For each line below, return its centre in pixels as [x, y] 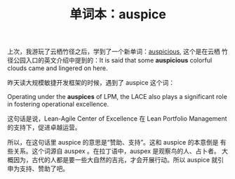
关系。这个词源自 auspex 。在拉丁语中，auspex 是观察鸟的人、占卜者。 [116, 151]
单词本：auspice [118, 14]
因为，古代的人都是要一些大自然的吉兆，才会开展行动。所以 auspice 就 [115, 160]
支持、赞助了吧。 [44, 168]
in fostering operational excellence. [58, 104]
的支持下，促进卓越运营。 [44, 128]
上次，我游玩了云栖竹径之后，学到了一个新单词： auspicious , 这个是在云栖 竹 [117, 52]
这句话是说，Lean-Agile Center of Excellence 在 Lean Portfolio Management [117, 119]
